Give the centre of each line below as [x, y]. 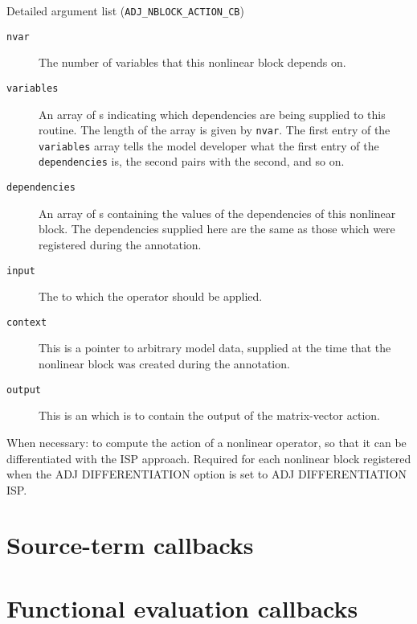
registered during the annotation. [120, 244]
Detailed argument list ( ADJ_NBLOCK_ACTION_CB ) [125, 10]
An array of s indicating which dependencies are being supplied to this [212, 114]
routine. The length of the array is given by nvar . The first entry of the [215, 130]
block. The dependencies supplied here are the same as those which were [217, 229]
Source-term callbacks [130, 545]
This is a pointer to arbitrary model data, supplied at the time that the [215, 348]
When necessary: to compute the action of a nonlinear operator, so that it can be [206, 442]
